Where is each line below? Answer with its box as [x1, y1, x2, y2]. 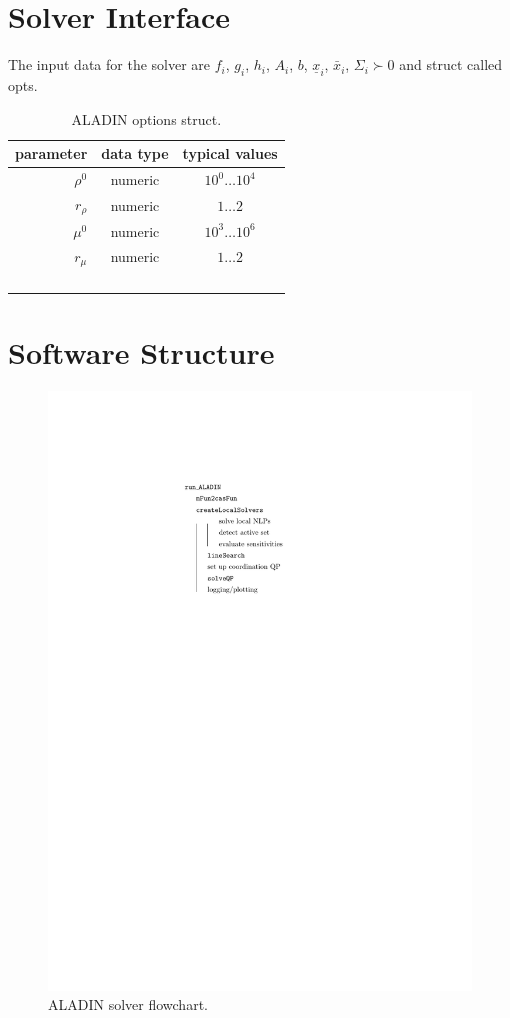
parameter [15, 143, 88, 164]
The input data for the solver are [8, 54, 211, 75]
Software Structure [8, 331, 275, 372]
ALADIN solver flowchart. [48, 994, 208, 1015]
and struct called [399, 54, 503, 75]
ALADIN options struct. [71, 108, 222, 129]
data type [101, 143, 169, 164]
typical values [182, 143, 278, 164]
